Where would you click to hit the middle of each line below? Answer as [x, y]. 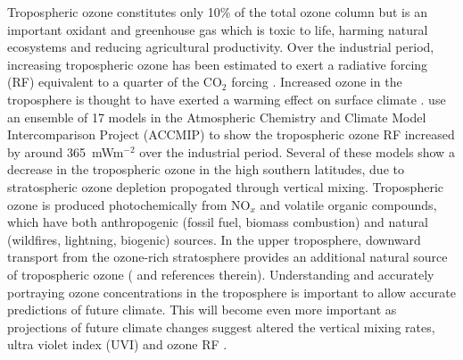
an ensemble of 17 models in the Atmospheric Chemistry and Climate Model [217, 117]
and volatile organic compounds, [348, 204]
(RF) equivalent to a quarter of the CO [115, 82]
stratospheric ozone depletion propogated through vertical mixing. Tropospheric [226, 186]
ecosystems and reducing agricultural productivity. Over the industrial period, [221, 47]
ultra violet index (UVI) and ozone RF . [117, 344]
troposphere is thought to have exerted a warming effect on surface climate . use [227, 99]
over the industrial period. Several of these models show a [297, 151]
